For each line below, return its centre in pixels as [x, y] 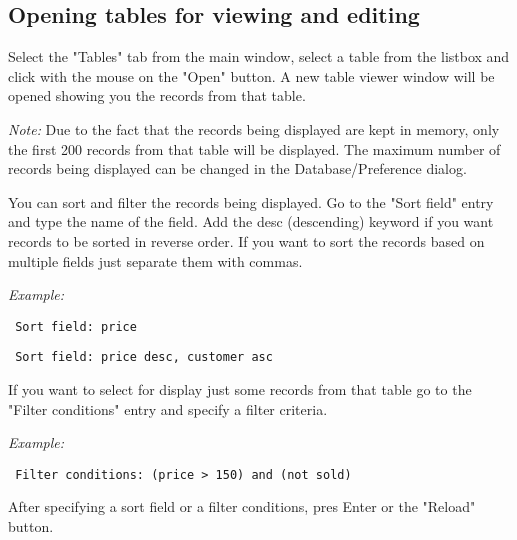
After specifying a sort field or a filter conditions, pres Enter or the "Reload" [242, 506]
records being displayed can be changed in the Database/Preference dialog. [237, 168]
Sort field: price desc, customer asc [144, 357]
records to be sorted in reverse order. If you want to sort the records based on [246, 240]
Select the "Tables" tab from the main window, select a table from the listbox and [259, 56]
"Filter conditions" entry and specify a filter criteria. [168, 408]
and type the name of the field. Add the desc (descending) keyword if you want [251, 221]
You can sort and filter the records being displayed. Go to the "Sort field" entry [251, 201]
